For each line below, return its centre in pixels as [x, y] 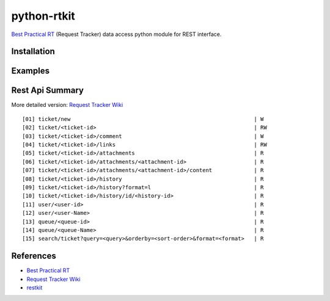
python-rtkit [43, 16]
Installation [33, 52]
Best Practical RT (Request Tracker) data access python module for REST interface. [116, 34]
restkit [35, 288]
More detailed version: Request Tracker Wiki [67, 105]
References [34, 256]
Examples [31, 71]
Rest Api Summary [47, 91]
